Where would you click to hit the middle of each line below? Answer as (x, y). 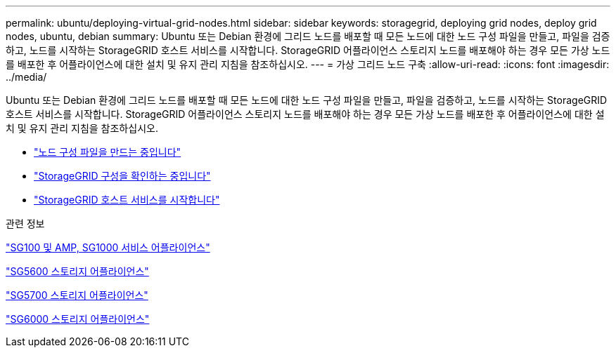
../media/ (26, 77)
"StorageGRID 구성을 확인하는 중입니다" (122, 176)
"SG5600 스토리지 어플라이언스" (77, 271)
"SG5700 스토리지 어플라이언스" (77, 295)
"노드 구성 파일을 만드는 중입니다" (108, 152)
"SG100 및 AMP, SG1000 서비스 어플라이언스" (108, 247)
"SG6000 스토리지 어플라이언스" (78, 319)
